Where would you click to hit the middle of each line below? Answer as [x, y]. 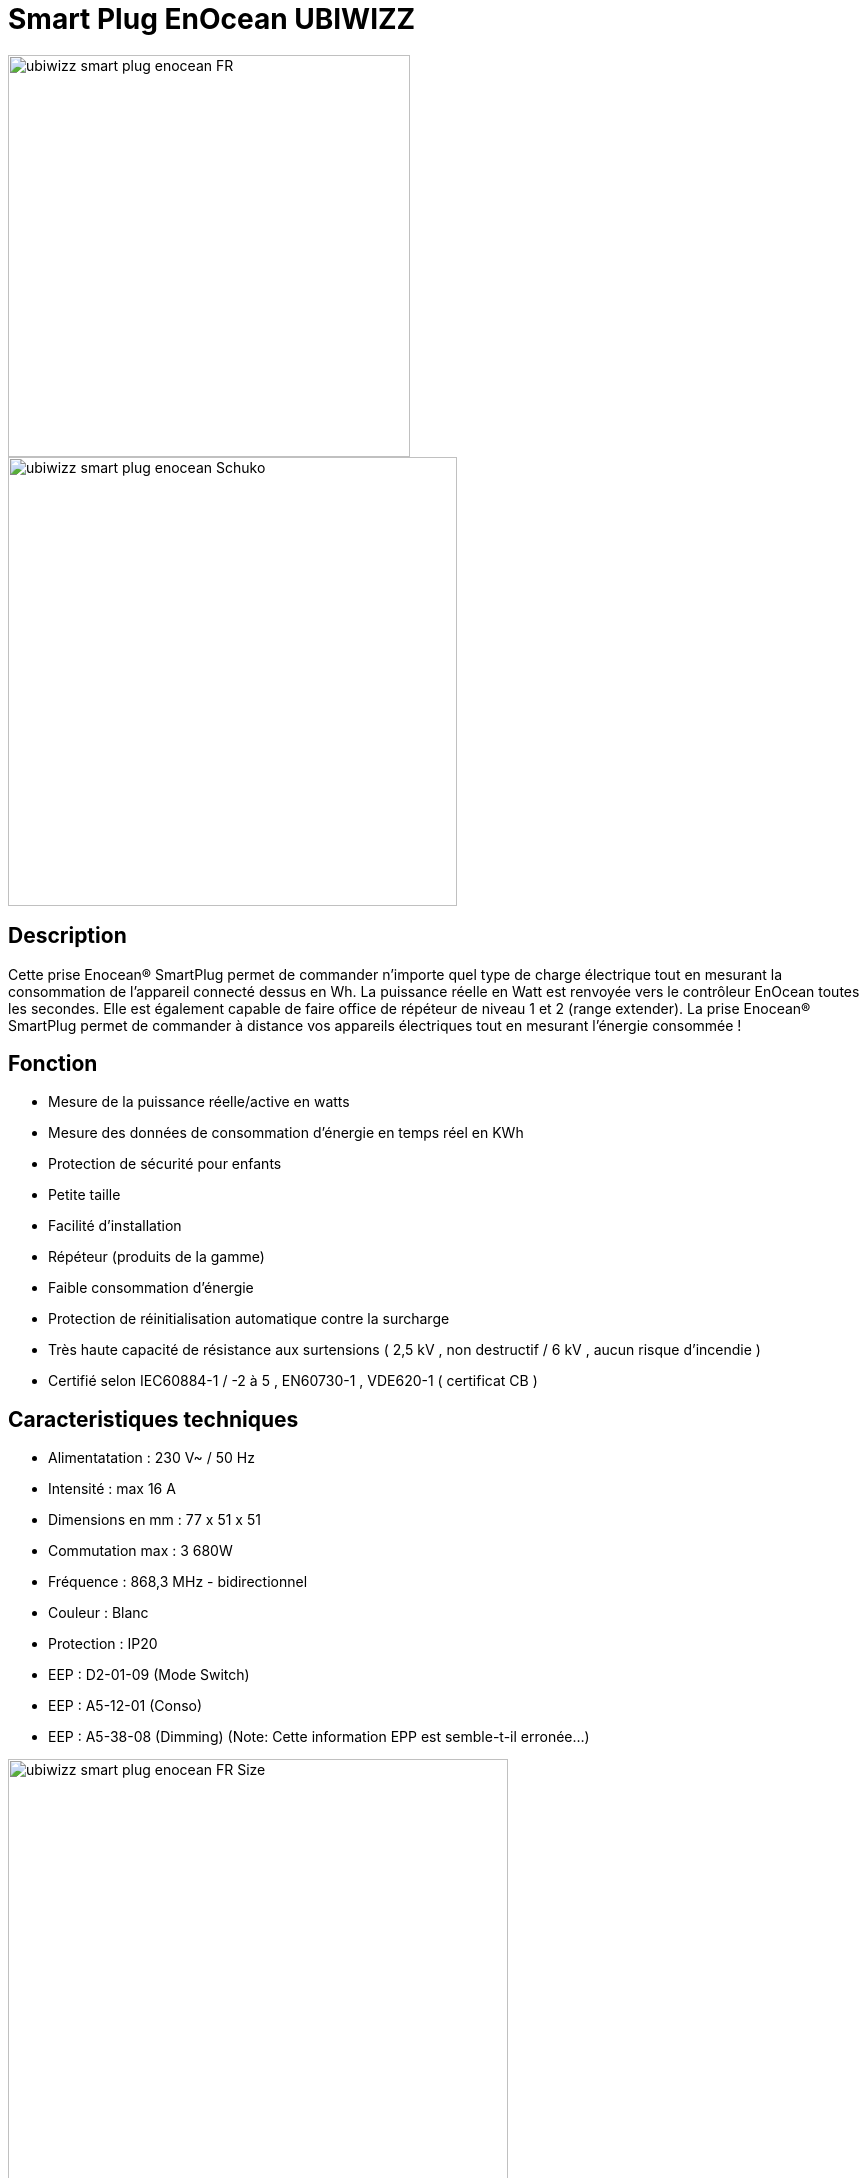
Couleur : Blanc [98, 1613]
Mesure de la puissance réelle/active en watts [199, 1102]
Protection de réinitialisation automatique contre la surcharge [249, 1319]
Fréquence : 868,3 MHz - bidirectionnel [178, 1582]
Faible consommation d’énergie [151, 1288]
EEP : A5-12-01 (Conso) [125, 1706]
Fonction [53, 1064]
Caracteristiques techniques [153, 1419]
